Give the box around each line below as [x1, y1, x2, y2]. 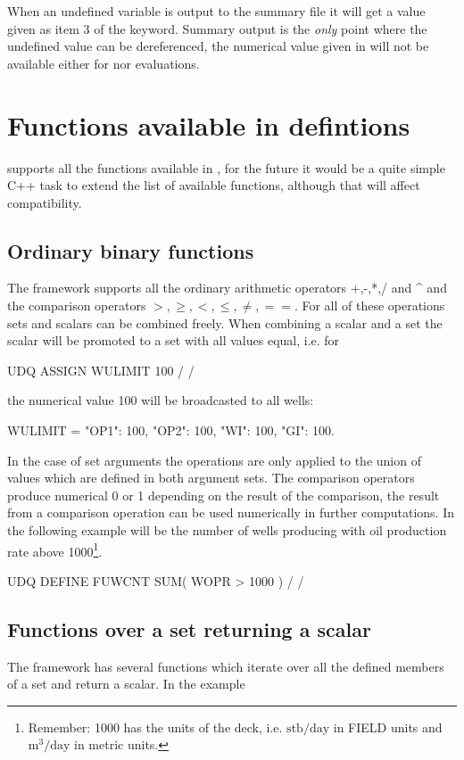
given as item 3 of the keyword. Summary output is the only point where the [7, 19, 427, 37]
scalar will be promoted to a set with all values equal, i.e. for [7, 331, 340, 350]
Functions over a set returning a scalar [7, 615, 371, 642]
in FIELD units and [333, 717, 443, 736]
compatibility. [7, 193, 82, 211]
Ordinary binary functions [7, 236, 254, 264]
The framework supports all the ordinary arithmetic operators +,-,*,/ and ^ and [7, 278, 447, 297]
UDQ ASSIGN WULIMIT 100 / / [7, 360, 195, 379]
